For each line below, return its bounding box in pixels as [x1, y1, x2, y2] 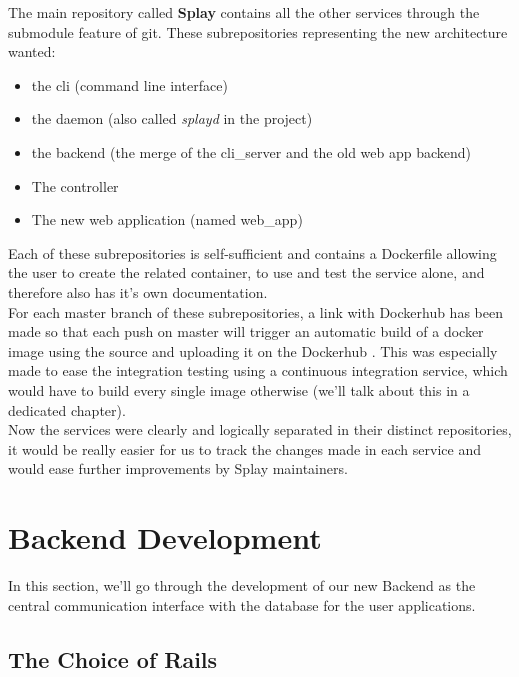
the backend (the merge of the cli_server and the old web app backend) [31, 141, 472, 162]
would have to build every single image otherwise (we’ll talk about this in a [8, 379, 470, 400]
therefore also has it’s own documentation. [8, 281, 268, 302]
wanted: [8, 41, 56, 62]
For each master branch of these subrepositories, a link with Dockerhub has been [8, 301, 503, 322]
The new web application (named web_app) [31, 209, 303, 230]
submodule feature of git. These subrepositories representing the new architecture [8, 21, 508, 42]
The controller [31, 175, 119, 196]
